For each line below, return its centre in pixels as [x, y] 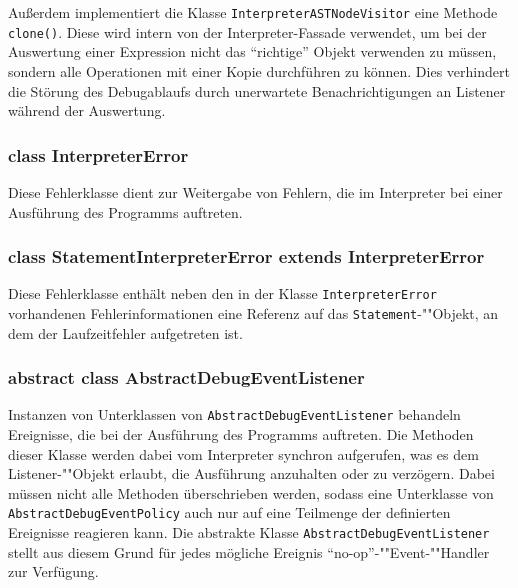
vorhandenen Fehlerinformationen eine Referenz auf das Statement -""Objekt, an [253, 312]
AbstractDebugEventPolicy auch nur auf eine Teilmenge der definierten [229, 512]
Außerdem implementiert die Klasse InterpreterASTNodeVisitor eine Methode [253, 12]
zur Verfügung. [53, 571]
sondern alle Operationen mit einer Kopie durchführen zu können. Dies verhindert [259, 70]
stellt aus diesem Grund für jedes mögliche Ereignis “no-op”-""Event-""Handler [249, 551]
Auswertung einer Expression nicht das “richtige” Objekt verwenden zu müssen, [252, 51]
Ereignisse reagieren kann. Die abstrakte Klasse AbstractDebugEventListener [249, 532]
